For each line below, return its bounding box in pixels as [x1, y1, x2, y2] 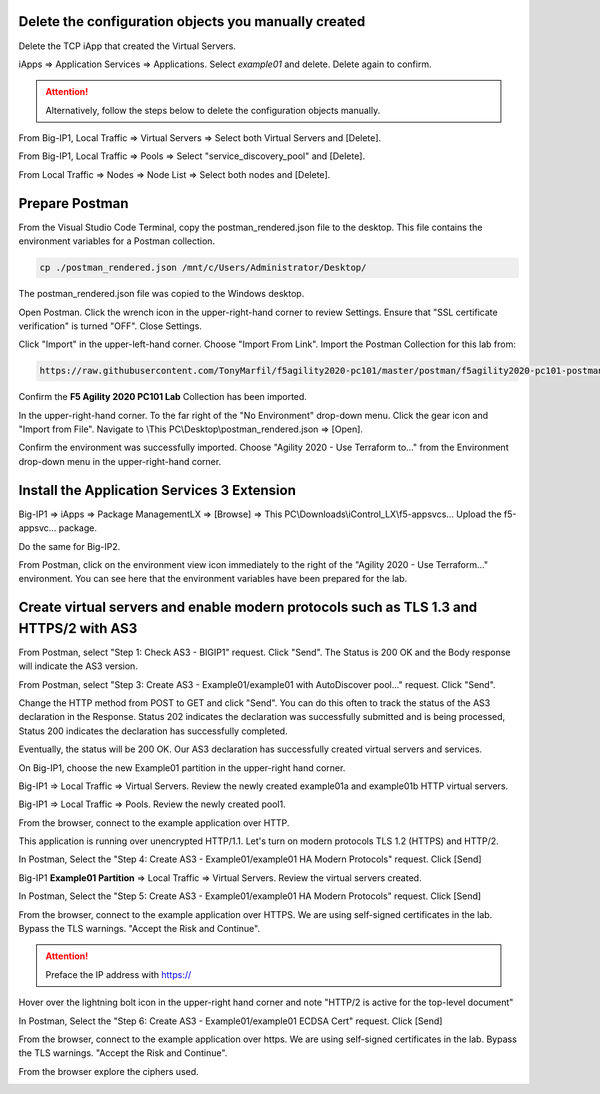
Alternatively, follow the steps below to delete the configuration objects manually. [45, 104, 381, 116]
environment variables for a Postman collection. [18, 235, 215, 247]
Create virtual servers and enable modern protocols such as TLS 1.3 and [18, 599, 478, 616]
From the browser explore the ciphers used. [18, 1065, 199, 1077]
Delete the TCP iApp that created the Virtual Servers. [18, 40, 237, 52]
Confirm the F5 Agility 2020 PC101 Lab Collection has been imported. [18, 391, 307, 403]
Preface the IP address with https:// [45, 968, 192, 980]
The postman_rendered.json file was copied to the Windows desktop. [18, 288, 305, 300]
